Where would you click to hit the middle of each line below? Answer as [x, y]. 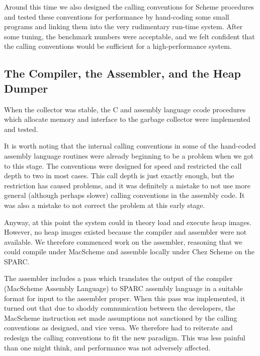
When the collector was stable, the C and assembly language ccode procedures [125, 109]
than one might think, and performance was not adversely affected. [107, 347]
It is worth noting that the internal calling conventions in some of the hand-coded [130, 146]
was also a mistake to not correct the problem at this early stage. [105, 205]
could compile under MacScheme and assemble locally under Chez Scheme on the [129, 252]
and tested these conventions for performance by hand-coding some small [117, 16]
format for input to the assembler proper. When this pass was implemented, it [125, 298]
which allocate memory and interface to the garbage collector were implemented [127, 119]
